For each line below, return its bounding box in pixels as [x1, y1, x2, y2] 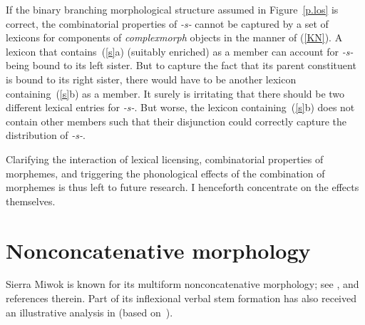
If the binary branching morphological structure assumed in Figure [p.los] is [6, 2, 339, 16]
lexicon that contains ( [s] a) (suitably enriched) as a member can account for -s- [6, 43, 354, 58]
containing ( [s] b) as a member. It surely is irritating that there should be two [6, 86, 345, 100]
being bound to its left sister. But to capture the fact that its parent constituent [6, 58, 356, 73]
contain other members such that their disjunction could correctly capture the [6, 113, 347, 128]
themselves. [6, 193, 56, 208]
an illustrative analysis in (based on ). [6, 304, 173, 319]
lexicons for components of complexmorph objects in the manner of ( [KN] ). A [6, 30, 343, 45]
